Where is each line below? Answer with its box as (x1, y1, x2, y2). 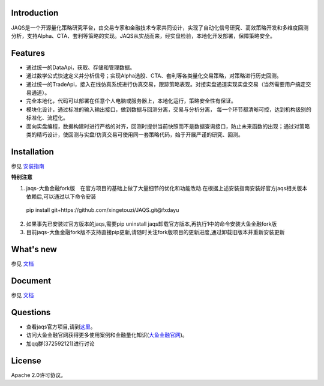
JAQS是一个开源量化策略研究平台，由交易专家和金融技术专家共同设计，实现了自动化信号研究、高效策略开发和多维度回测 (11, 24, 309, 31)
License (11, 355, 41, 366)
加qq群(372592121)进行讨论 (26, 340, 95, 347)
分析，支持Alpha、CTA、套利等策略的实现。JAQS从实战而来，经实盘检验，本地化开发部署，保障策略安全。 (11, 32, 276, 39)
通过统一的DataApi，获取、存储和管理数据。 (26, 64, 136, 71)
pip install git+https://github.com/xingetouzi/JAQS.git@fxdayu (26, 207, 179, 214)
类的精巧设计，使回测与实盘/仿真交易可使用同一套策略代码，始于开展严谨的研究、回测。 (26, 131, 244, 138)
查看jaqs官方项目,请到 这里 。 (26, 323, 96, 330)
